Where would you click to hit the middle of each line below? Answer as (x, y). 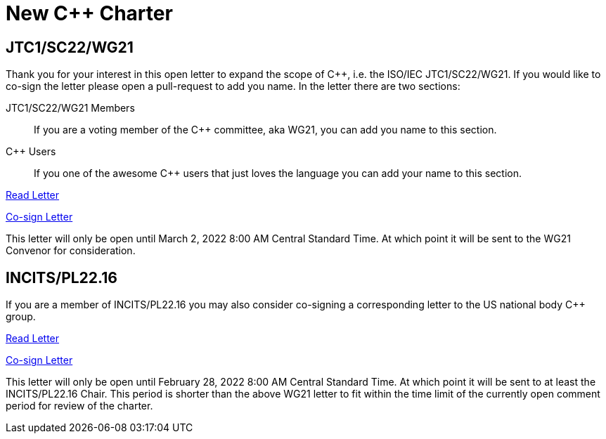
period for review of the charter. (79, 406)
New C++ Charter (89, 13)
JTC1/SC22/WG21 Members (70, 108)
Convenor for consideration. (71, 251)
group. (21, 317)
